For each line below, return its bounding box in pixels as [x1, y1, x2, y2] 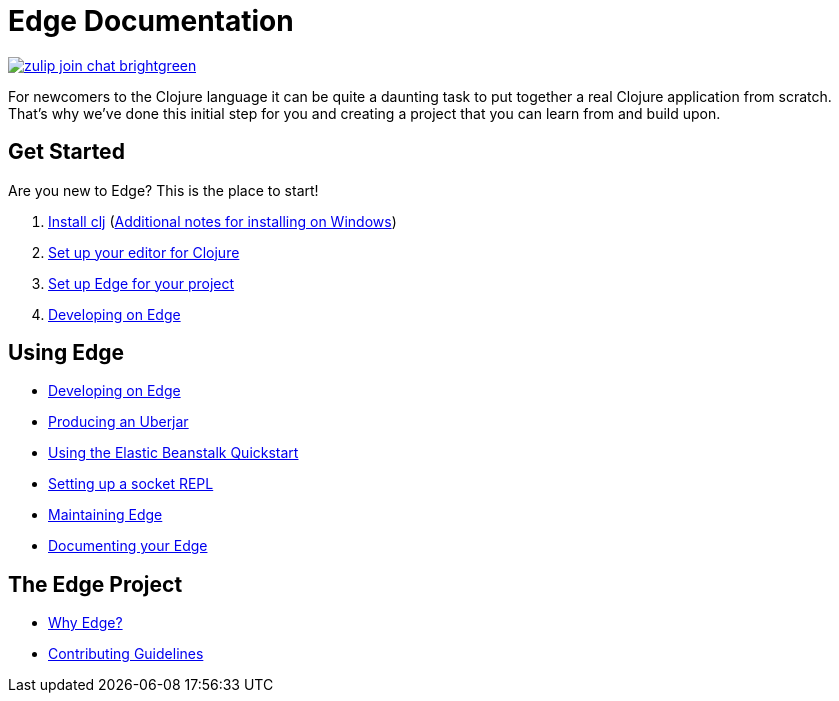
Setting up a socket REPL [48, 475, 214, 493]
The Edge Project [8, 571, 183, 597]
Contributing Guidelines [48, 645, 204, 663]
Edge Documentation [8, 4, 294, 38]
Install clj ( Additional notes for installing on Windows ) [48, 212, 397, 230]
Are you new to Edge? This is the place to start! [8, 181, 319, 199]
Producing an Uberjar [48, 413, 189, 431]
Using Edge [8, 340, 124, 366]
